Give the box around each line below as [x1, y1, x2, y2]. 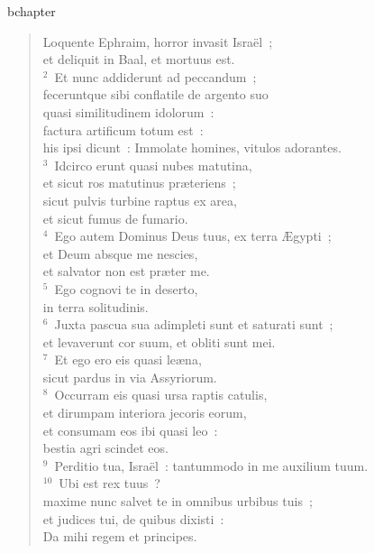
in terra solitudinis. [42, 297, 149, 316]
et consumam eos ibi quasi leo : [42, 420, 218, 439]
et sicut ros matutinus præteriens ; [42, 173, 236, 192]
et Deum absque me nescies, [42, 244, 198, 263]
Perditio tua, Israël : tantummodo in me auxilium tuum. [54, 456, 369, 475]
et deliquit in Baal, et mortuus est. [42, 50, 235, 69]
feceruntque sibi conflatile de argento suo [42, 85, 269, 104]
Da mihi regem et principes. [42, 527, 197, 546]
